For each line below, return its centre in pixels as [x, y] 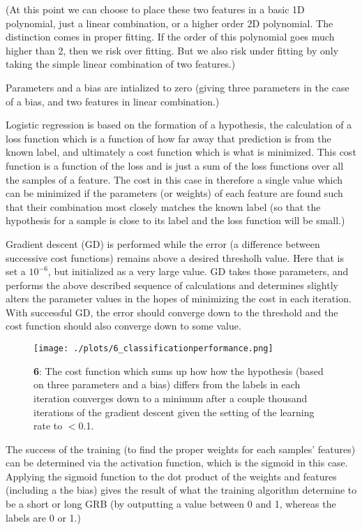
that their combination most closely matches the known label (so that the [163, 206]
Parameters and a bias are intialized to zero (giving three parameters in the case [178, 87]
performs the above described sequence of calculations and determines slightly [172, 285]
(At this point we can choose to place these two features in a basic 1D [155, 9]
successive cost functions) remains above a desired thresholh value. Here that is [175, 257]
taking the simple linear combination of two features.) [121, 64]
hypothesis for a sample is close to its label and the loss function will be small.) [175, 220]
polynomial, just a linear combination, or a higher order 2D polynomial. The [169, 23]
